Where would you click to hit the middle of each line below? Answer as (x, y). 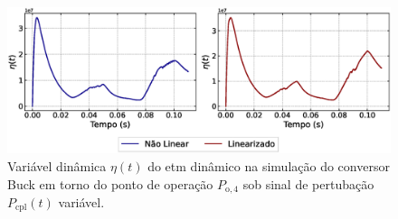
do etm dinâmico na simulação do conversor (269, 165)
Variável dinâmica (57, 165)
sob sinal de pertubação (308, 183)
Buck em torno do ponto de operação (110, 183)
